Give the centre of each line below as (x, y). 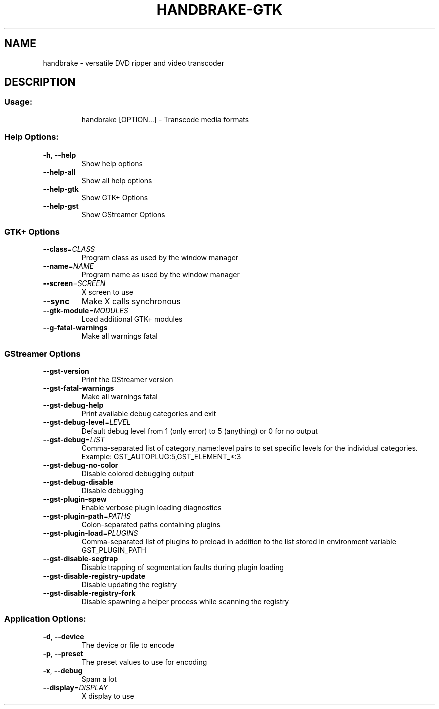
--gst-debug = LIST (74, 440)
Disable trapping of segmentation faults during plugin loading (183, 568)
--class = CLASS (69, 249)
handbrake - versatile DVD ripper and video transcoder (134, 63)
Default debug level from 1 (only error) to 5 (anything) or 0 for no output (199, 431)
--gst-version (66, 371)
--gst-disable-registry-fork (89, 593)
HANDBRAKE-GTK (220, 10)
